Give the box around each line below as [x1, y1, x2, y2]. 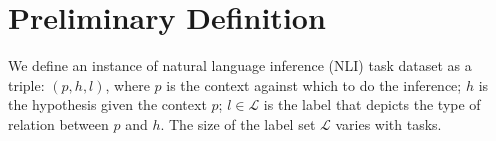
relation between [8, 113, 109, 134]
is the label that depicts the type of [263, 94, 481, 115]
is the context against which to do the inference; [166, 74, 462, 95]
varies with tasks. [335, 113, 442, 134]
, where [105, 74, 150, 95]
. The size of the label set [160, 113, 316, 134]
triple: [8, 74, 45, 95]
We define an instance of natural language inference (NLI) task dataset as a [8, 55, 472, 76]
